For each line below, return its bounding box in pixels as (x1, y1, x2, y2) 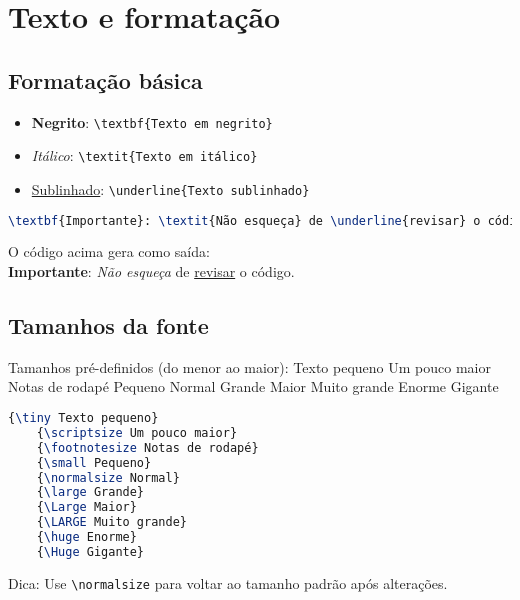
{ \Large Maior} (36, 500, 137, 515)
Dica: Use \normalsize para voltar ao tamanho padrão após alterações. (8, 572, 448, 593)
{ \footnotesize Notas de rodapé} (36, 440, 259, 455)
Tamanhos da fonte (8, 310, 209, 340)
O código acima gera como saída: (8, 241, 210, 262)
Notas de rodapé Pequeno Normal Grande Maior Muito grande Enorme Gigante (8, 376, 499, 397)
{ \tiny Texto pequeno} (8, 411, 159, 425)
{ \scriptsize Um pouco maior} (36, 425, 238, 440)
